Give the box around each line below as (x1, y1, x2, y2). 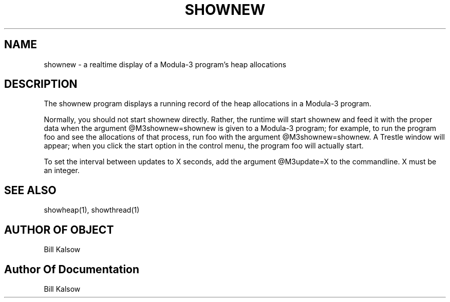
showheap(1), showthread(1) (44, 205, 140, 215)
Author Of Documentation (4, 262, 140, 276)
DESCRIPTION (4, 78, 78, 91)
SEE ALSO (4, 183, 57, 197)
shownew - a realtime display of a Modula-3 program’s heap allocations (44, 60, 287, 69)
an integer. (44, 166, 80, 175)
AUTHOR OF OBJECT (4, 223, 114, 236)
